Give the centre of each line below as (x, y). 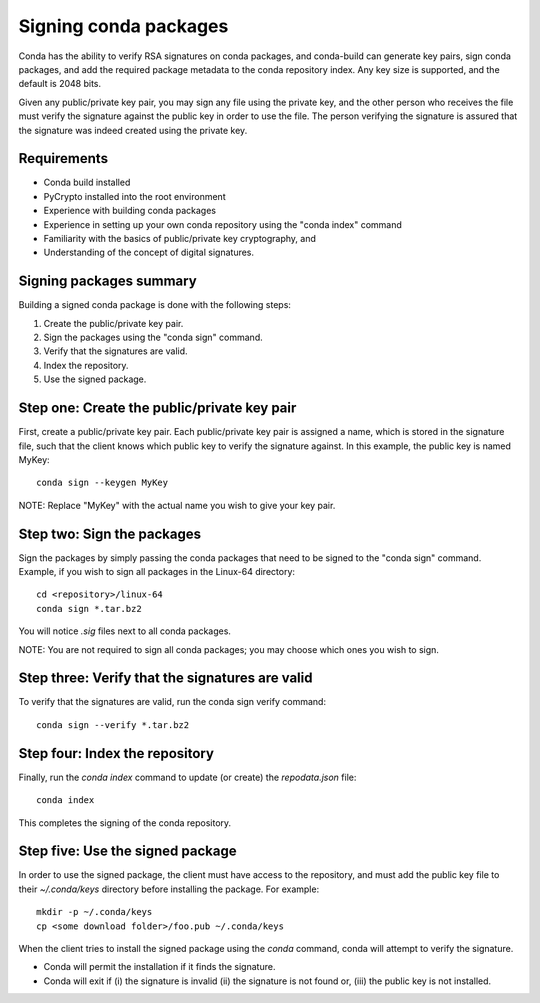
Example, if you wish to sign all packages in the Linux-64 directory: (156, 571)
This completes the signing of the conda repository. (125, 822)
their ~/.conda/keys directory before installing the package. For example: (169, 889)
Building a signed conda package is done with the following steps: (155, 305)
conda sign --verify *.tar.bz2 (113, 724)
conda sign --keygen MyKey (102, 483)
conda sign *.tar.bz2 (89, 608)
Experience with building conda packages (130, 211)
